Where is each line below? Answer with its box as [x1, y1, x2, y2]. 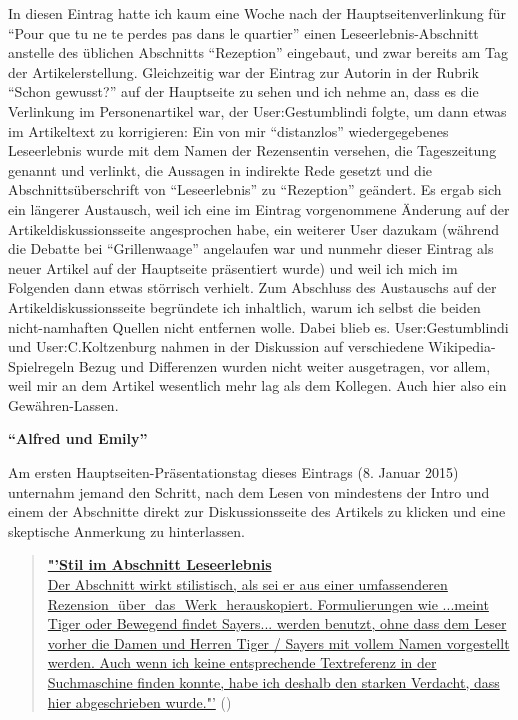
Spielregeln [8, 355, 75, 376]
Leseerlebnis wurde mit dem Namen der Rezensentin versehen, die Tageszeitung [8, 140, 497, 161]
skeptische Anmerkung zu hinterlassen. [8, 520, 245, 541]
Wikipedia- [428, 336, 496, 357]
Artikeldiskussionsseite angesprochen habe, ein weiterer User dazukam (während [8, 218, 500, 239]
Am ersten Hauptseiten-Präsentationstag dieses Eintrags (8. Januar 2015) [8, 462, 459, 483]
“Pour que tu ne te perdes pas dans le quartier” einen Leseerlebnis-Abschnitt [8, 22, 479, 43]
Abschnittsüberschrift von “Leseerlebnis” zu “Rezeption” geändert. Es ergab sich [8, 179, 502, 200]
